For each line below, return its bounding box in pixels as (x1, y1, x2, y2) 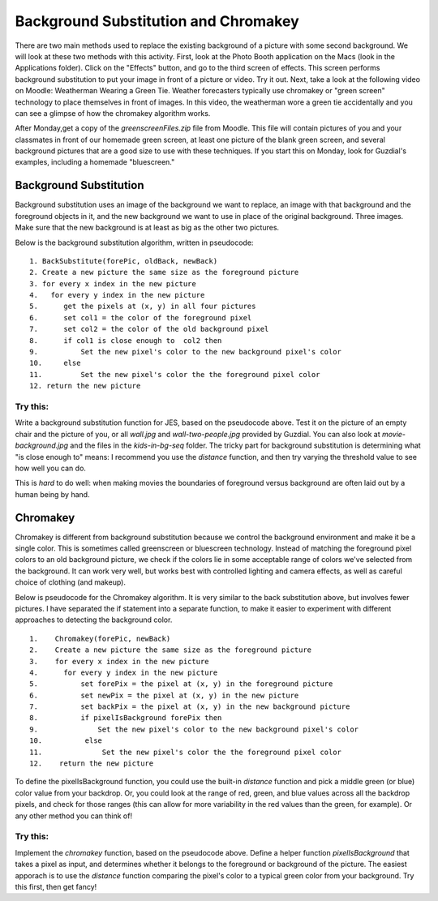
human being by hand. (15, 489, 90, 499)
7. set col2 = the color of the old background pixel (29, 324, 269, 334)
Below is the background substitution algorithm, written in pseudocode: (15, 238, 254, 247)
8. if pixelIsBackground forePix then (29, 714, 222, 723)
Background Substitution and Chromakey (15, 12, 299, 30)
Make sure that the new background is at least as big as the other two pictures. (15, 223, 280, 233)
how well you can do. (15, 463, 87, 473)
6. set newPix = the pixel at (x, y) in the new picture (29, 690, 299, 700)
